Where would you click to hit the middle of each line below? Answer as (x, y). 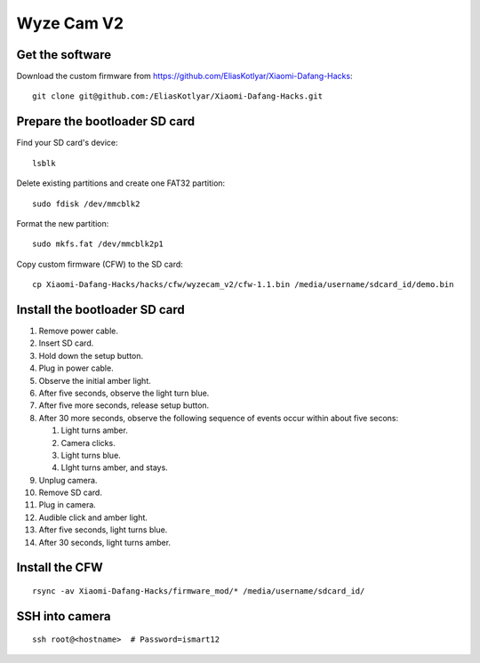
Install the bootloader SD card (101, 310)
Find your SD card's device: (67, 143)
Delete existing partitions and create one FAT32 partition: (121, 183)
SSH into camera (64, 616)
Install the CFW (60, 567)
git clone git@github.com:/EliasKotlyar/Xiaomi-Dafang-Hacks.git (178, 96)
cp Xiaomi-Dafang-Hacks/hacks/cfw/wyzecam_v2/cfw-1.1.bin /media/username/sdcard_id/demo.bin (243, 285)
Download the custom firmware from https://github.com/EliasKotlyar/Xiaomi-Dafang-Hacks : (184, 76)
